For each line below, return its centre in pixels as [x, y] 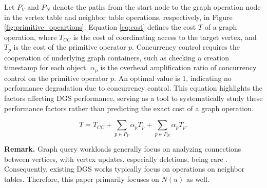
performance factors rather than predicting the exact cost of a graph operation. [129, 108]
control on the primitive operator [56, 78]
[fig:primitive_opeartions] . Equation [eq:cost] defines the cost [100, 27]
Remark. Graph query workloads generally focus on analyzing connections [123, 148]
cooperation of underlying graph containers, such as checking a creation [117, 57]
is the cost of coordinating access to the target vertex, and [165, 37]
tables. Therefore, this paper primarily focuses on [82, 179]
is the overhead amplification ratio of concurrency [178, 67]
